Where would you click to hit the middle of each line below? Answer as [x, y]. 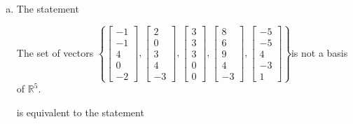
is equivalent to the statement [80, 112]
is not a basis [319, 52]
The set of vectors [55, 52]
